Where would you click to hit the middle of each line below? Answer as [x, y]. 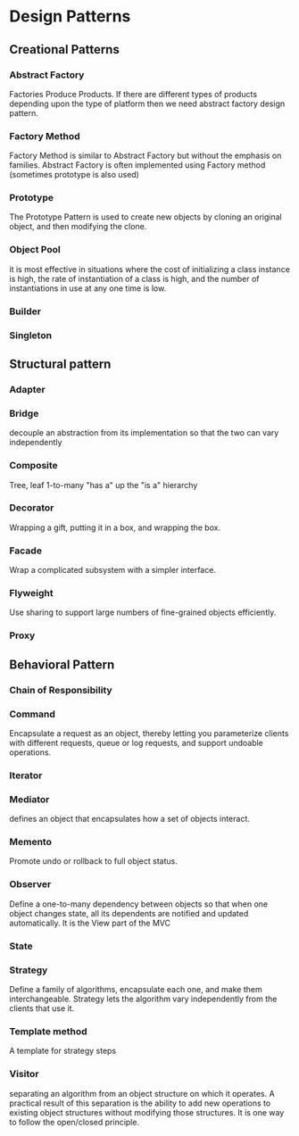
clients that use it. [42, 1008]
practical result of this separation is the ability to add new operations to [140, 1103]
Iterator [26, 775]
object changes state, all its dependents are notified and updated [129, 913]
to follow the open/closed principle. [75, 1122]
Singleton [30, 335]
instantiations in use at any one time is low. [88, 288]
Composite [33, 466]
